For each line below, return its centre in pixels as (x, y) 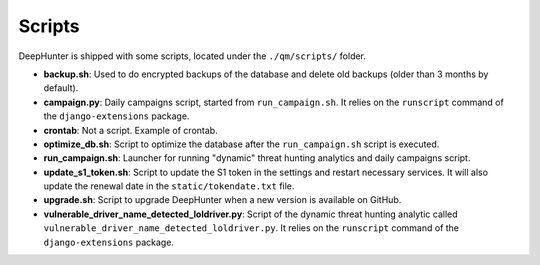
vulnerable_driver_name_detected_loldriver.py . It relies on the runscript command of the (251, 228)
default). (61, 88)
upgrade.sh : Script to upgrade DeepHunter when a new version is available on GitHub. (222, 200)
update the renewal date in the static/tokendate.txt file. (169, 186)
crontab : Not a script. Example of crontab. (131, 130)
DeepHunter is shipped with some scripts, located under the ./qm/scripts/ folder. (192, 56)
